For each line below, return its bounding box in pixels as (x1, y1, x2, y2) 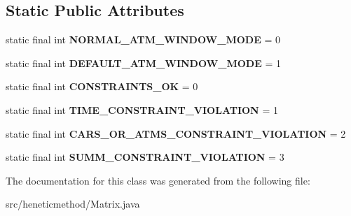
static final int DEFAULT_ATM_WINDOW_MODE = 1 (6, 55, 281, 70)
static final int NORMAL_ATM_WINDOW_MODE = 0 (6, 32, 280, 47)
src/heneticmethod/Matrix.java (6, 196, 140, 211)
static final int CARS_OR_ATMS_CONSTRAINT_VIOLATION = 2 (6, 126, 346, 141)
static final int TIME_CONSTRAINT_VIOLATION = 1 (6, 102, 278, 117)
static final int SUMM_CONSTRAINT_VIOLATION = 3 (6, 150, 284, 164)
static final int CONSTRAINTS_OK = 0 (6, 79, 198, 94)
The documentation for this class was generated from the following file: (6, 173, 310, 187)
